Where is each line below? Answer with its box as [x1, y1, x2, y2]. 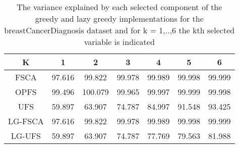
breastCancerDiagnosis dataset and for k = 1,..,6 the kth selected [4, 24, 235, 36]
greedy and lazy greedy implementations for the [35, 13, 204, 24]
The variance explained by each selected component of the [17, 1, 222, 13]
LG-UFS [11, 130, 41, 141]
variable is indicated [84, 36, 155, 47]
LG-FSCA [8, 115, 44, 127]
